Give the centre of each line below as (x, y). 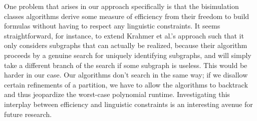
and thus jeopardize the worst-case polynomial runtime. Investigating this (117, 94)
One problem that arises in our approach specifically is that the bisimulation (121, 6)
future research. (28, 114)
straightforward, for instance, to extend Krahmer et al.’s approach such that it (124, 35)
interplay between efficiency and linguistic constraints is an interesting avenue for (128, 104)
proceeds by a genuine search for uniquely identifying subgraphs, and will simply (128, 55)
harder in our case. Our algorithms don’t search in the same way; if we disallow (126, 75)
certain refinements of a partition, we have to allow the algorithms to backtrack (126, 84)
